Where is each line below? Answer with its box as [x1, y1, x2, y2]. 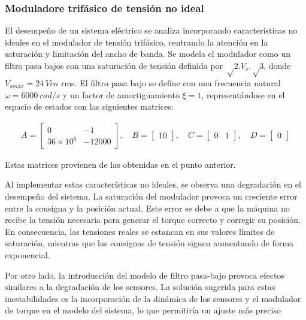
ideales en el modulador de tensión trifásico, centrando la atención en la [5, 35, 268, 48]
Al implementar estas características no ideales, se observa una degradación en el [5, 178, 301, 191]
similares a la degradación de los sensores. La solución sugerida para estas [5, 280, 275, 293]
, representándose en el [201, 88, 285, 101]
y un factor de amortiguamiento [62, 88, 180, 101]
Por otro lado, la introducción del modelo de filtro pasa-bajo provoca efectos [5, 268, 284, 281]
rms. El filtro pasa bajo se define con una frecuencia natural [60, 77, 281, 89]
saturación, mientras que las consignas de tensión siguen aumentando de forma [5, 237, 294, 249]
